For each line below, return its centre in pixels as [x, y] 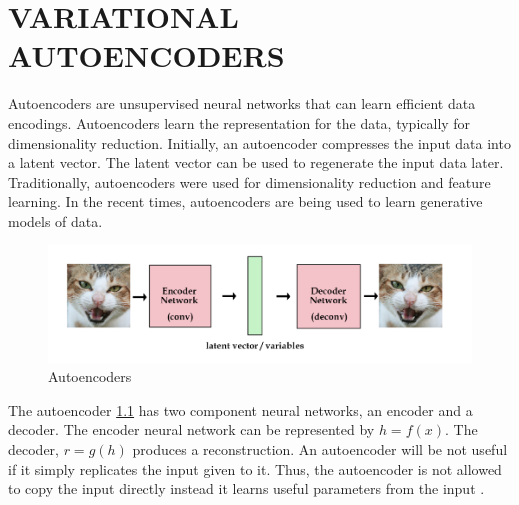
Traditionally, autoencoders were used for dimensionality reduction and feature [249, 181]
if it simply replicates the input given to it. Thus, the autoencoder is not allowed [255, 468]
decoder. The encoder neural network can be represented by [191, 429]
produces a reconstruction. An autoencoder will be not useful [320, 448]
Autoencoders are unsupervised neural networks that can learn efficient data [242, 103]
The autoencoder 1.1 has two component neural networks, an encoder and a [240, 409]
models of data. [55, 220]
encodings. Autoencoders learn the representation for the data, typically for [239, 122]
